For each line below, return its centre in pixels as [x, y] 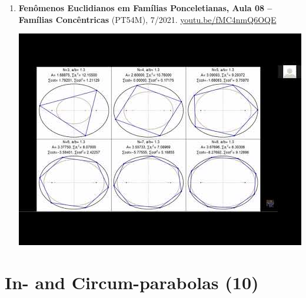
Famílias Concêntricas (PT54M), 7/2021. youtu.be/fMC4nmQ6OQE [147, 19]
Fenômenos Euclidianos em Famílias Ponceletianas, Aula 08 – [145, 8]
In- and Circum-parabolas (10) [132, 282]
